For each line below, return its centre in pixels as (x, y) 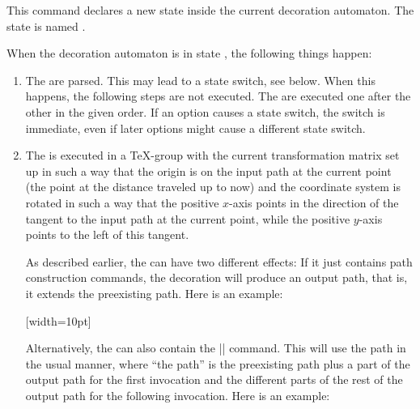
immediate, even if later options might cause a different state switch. (195, 128)
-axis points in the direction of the (314, 202)
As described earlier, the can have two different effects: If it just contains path (219, 261)
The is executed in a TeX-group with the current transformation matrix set (212, 155)
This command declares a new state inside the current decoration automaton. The (210, 10)
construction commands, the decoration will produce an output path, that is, (216, 277)
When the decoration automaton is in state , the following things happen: (189, 53)
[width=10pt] (58, 320)
